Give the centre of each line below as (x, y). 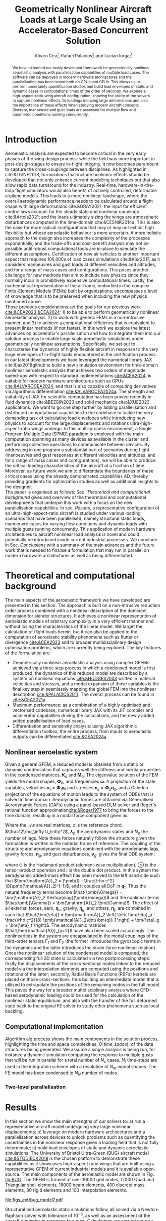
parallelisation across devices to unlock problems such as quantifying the (80, 1137)
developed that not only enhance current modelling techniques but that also (83, 180)
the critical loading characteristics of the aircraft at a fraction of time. (76, 466)
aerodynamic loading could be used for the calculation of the (81, 995)
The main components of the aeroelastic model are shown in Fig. (88, 1174)
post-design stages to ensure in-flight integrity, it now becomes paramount (82, 164)
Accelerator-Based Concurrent (83, 30)
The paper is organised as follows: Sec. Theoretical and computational (78, 492)
